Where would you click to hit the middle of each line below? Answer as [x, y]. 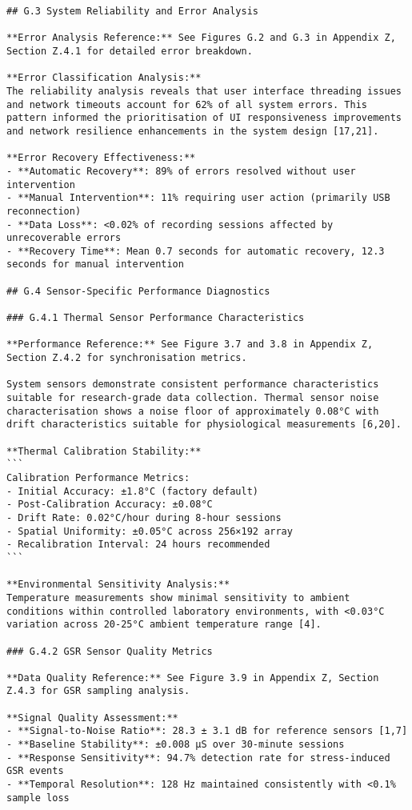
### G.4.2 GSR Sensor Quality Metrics [110, 651]
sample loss [38, 798]
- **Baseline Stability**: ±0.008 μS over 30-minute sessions [176, 745]
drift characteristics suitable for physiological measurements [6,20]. [204, 425]
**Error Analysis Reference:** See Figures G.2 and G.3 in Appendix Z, [201, 38]
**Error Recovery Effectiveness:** [101, 158]
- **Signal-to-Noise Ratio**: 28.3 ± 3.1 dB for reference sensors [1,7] [207, 731]
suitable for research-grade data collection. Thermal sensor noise [193, 398]
